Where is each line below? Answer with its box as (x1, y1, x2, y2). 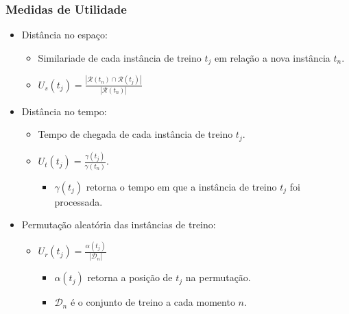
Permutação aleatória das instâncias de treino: (21, 217, 216, 232)
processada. (54, 194, 103, 208)
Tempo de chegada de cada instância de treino (38, 127, 233, 141)
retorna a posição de (87, 270, 173, 285)
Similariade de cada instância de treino (38, 50, 202, 64)
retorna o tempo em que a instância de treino (86, 179, 277, 193)
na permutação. (185, 270, 251, 285)
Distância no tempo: (21, 104, 107, 118)
